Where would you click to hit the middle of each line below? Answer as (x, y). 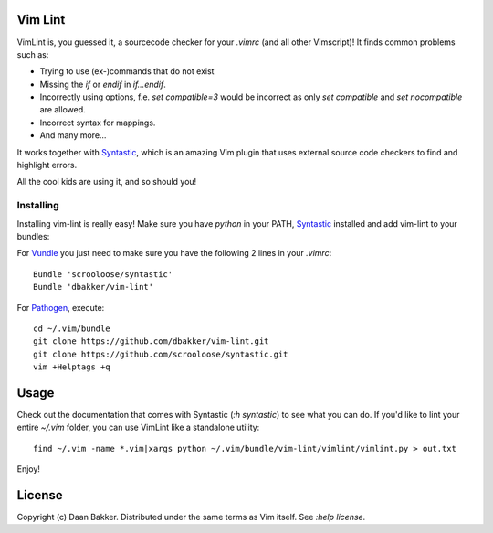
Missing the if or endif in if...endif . (103, 84)
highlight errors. (47, 165)
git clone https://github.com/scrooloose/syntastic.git (161, 354)
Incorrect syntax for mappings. (98, 123)
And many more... (73, 135)
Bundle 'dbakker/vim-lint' (94, 287)
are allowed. (63, 110)
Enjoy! (29, 469)
